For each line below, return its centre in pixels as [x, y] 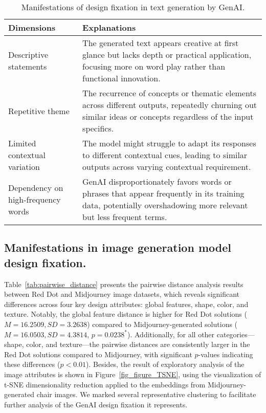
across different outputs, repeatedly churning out [170, 105]
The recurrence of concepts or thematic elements [169, 93]
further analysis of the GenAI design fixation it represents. [96, 404]
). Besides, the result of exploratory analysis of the [165, 364]
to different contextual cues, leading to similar [165, 155]
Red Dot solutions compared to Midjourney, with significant [98, 354]
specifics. [98, 128]
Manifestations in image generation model [118, 247]
